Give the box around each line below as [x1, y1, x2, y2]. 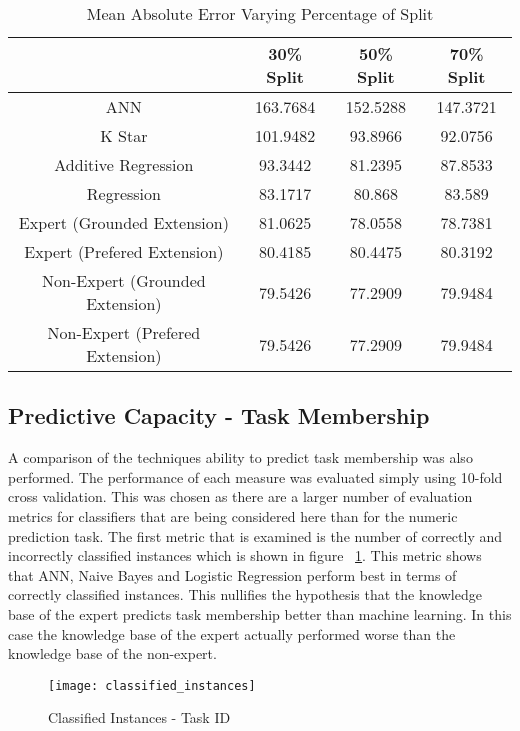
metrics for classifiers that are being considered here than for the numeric [8, 505, 458, 526]
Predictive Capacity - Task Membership [8, 400, 430, 431]
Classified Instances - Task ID [48, 707, 231, 728]
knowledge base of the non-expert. [8, 643, 217, 664]
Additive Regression [54, 153, 194, 176]
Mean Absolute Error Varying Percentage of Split [86, 2, 434, 25]
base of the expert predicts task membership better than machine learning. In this [8, 603, 512, 624]
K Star [100, 124, 148, 147]
